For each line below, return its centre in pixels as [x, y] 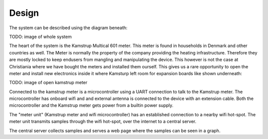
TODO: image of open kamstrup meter [48, 83]
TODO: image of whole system [40, 37]
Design [24, 13]
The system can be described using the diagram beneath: [68, 28]
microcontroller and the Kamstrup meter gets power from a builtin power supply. [91, 105]
